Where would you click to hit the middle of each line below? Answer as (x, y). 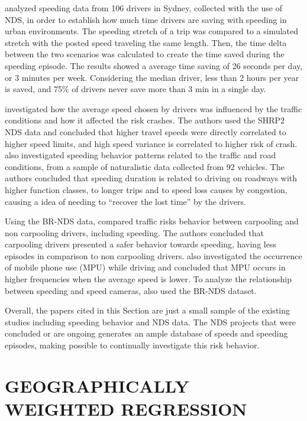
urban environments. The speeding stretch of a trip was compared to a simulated (152, 31)
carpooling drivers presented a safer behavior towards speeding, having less (140, 244)
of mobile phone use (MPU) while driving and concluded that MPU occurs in (145, 267)
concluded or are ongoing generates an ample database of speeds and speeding (146, 333)
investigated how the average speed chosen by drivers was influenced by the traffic (153, 108)
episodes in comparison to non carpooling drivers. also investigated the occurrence (153, 255)
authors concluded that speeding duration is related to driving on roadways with (151, 178)
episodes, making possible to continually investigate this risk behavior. (132, 345)
